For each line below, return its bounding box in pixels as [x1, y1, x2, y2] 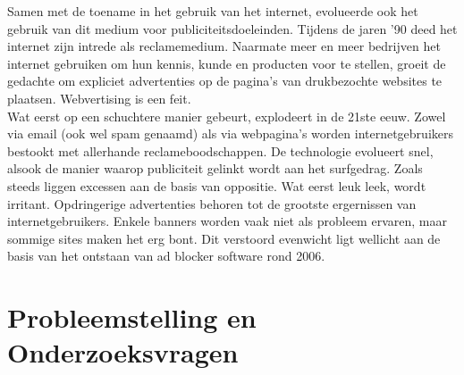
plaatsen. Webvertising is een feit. [7, 88, 191, 107]
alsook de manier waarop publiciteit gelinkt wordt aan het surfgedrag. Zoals [7, 159, 423, 178]
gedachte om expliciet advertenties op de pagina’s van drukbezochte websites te [7, 71, 443, 90]
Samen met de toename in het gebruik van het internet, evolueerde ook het [7, 2, 418, 20]
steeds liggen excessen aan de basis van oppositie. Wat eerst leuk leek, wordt [7, 176, 426, 195]
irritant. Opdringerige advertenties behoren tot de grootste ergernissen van [7, 194, 417, 212]
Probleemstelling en [7, 299, 257, 336]
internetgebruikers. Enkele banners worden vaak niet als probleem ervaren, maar [7, 212, 447, 230]
